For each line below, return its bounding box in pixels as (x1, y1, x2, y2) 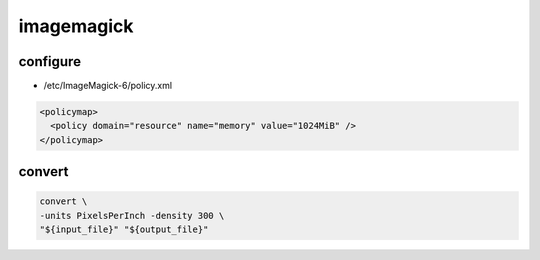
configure (18, 53, 82, 70)
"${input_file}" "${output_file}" (39, 224, 209, 235)
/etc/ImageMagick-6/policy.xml (43, 80, 173, 92)
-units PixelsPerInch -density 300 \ (39, 210, 225, 221)
